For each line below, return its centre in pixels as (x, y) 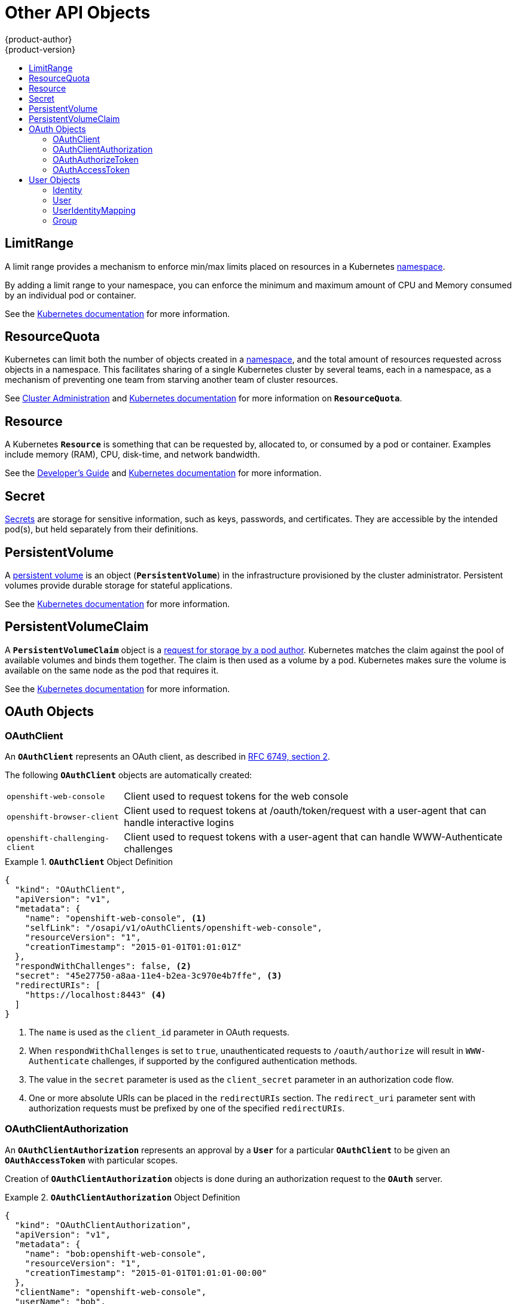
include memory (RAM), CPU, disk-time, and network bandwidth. (132, 455)
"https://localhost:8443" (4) (95, 995)
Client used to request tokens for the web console (236, 796)
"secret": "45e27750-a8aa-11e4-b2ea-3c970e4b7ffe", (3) (148, 976)
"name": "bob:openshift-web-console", (116, 1253)
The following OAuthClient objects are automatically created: (129, 775)
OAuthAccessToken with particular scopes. (91, 1160)
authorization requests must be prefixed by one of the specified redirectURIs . (187, 1108)
